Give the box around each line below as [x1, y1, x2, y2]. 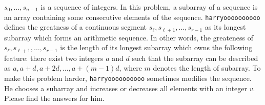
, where [119, 62, 142, 73]
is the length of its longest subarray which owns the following [60, 42, 253, 53]
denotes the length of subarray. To [153, 62, 261, 73]
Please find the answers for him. [4, 93, 105, 103]
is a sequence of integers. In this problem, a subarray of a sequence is [40, 2, 258, 12]
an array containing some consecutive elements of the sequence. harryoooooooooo [4, 11, 260, 22]
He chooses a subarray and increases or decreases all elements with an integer [4, 82, 248, 93]
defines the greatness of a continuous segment [4, 22, 147, 32]
